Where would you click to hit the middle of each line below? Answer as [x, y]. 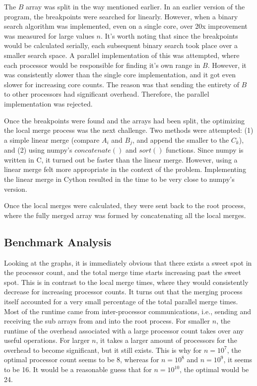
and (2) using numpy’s [38, 150]
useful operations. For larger [47, 340]
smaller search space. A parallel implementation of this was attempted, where [122, 55]
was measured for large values [49, 35]
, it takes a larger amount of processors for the [166, 340]
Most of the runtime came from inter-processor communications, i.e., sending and [128, 311]
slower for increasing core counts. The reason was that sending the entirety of [122, 84]
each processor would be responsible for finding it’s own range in [102, 65]
